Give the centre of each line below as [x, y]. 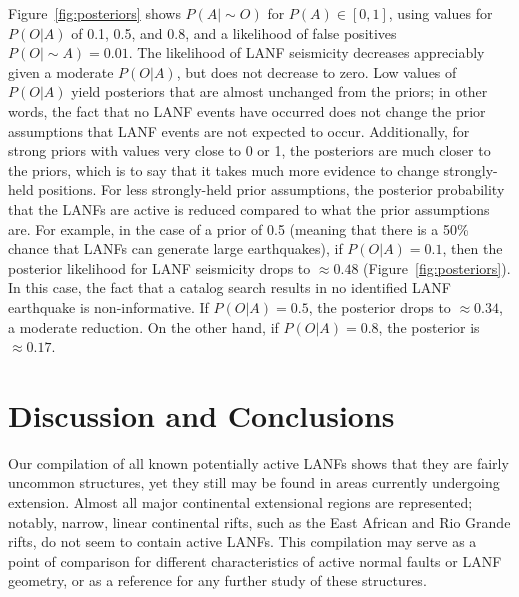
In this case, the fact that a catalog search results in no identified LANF [229, 287]
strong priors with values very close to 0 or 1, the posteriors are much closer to [249, 150]
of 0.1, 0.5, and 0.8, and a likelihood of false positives [234, 32]
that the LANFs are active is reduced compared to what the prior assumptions [249, 208]
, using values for [440, 13]
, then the [472, 248]
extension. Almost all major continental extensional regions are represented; [240, 502]
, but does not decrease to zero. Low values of [316, 71]
